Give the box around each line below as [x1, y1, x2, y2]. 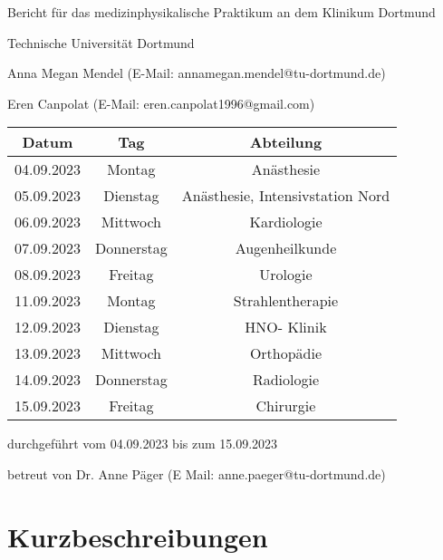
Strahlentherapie [233, 290, 339, 312]
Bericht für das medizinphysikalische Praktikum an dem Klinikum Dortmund [7, 3, 436, 21]
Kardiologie [249, 211, 323, 233]
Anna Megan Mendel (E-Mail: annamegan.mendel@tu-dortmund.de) [7, 63, 386, 82]
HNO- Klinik [245, 316, 327, 338]
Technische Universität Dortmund [7, 33, 195, 52]
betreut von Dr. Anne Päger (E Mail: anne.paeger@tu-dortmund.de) [7, 464, 386, 483]
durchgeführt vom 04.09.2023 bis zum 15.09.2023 [7, 434, 278, 453]
